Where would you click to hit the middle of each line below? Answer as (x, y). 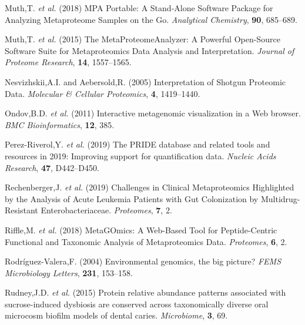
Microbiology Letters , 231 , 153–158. (69, 272)
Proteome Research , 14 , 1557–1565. (68, 62)
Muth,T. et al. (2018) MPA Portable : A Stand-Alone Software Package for (139, 8)
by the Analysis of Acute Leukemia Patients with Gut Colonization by (132, 198)
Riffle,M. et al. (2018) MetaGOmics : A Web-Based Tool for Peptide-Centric (141, 229)
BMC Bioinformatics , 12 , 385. (60, 124)
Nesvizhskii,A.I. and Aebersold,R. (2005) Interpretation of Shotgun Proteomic (145, 81)
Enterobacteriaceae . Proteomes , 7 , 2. (106, 210)
